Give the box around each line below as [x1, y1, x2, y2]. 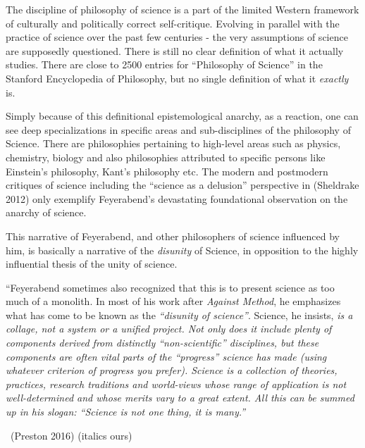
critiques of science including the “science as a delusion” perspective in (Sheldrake [6, 178, 359, 192]
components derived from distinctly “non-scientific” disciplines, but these [6, 335, 319, 350]
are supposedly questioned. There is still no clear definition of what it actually [6, 43, 344, 58]
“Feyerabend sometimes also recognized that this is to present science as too [6, 280, 335, 294]
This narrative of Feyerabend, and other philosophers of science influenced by [6, 228, 340, 243]
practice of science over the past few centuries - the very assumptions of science [6, 30, 348, 44]
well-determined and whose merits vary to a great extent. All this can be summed [6, 390, 354, 405]
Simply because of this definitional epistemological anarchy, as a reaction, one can [6, 108, 359, 123]
